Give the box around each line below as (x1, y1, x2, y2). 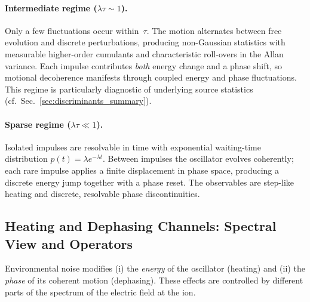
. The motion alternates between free (146, 24, 282, 36)
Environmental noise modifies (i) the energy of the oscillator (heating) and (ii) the (5, 262, 305, 275)
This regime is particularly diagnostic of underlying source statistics (5, 82, 253, 95)
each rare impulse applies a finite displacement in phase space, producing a (5, 164, 279, 176)
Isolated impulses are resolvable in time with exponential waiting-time (5, 140, 261, 153)
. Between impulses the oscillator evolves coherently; (102, 152, 294, 165)
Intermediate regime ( (5, 1, 97, 14)
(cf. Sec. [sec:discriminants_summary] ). (5, 94, 152, 107)
